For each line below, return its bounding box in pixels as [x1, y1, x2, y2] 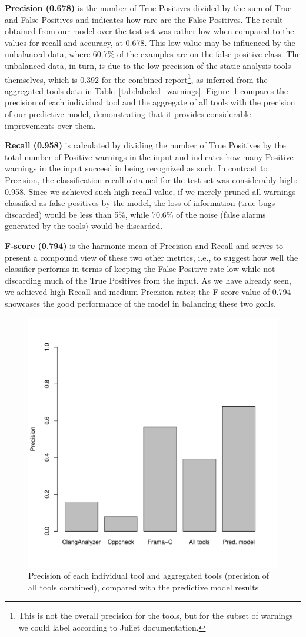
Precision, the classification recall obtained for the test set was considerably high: [5, 173, 298, 185]
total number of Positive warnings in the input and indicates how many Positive [5, 150, 294, 162]
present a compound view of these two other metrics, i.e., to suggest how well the [5, 251, 298, 263]
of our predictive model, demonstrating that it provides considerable [5, 108, 251, 120]
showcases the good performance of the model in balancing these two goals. [5, 297, 276, 309]
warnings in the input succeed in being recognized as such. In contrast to [5, 162, 268, 174]
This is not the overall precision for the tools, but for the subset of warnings [18, 609, 293, 622]
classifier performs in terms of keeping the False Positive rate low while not [5, 263, 275, 275]
